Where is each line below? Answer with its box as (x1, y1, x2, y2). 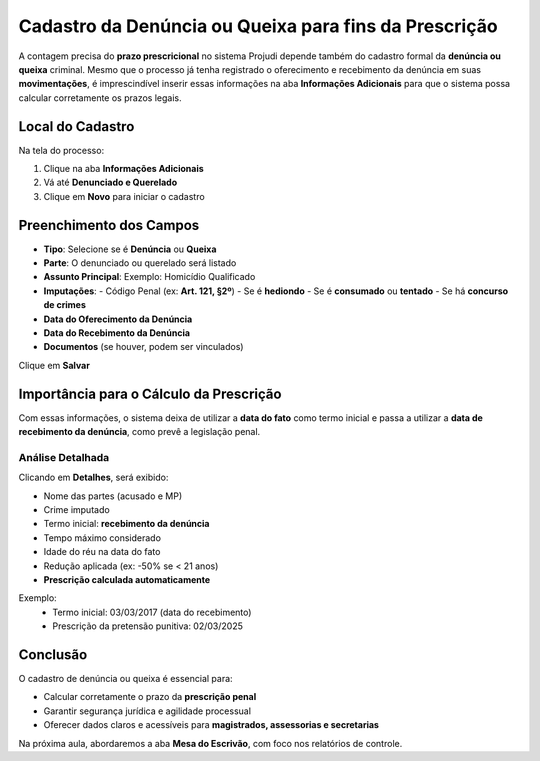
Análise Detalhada (18, 450, 110, 464)
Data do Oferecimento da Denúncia (43, 313, 193, 325)
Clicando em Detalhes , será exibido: (18, 471, 169, 484)
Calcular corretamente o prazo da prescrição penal (43, 691, 257, 703)
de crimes (43, 299, 87, 311)
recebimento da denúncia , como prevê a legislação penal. (18, 426, 261, 438)
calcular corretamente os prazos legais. (18, 91, 182, 104)
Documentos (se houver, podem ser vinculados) (43, 341, 244, 353)
